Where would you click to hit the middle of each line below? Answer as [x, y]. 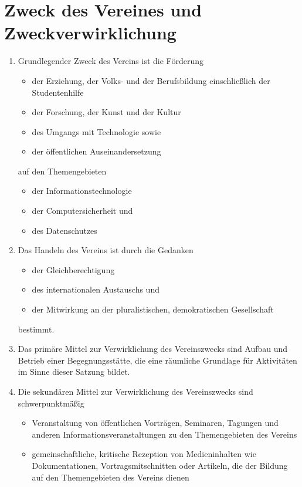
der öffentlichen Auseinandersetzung [96, 151]
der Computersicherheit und [82, 211]
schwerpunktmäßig [51, 403]
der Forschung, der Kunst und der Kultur [106, 112]
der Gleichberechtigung [73, 269]
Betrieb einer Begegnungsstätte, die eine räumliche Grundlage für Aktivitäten [157, 360]
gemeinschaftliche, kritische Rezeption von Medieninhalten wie [144, 454]
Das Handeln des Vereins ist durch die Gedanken [106, 250]
